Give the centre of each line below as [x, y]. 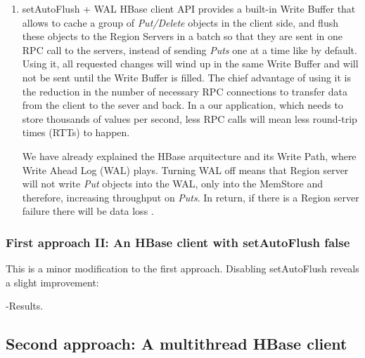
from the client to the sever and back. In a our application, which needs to [182, 105]
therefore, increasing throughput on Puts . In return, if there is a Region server [191, 197]
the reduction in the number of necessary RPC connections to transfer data [185, 91]
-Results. [25, 306]
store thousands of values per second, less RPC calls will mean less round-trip [190, 118]
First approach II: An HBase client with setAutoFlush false [178, 242]
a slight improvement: [52, 282]
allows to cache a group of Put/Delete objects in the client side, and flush [180, 22]
